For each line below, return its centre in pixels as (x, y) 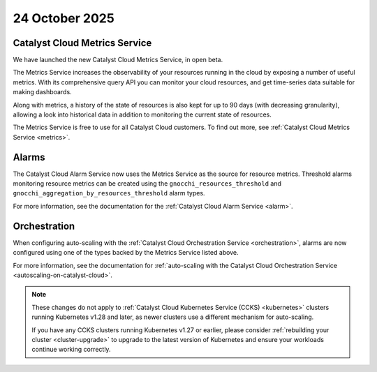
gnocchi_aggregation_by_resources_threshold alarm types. (109, 193)
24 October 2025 (64, 18)
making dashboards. (43, 92)
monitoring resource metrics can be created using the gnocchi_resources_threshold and (147, 184)
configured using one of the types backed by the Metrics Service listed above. (126, 253)
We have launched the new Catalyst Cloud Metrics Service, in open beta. (118, 60)
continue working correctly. (71, 350)
